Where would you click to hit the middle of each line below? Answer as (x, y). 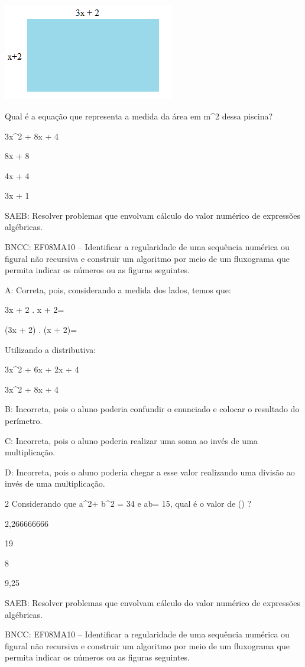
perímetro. (24, 421)
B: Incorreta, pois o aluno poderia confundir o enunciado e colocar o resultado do (152, 409)
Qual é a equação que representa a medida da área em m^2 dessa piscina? (139, 116)
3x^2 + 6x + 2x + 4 (42, 369)
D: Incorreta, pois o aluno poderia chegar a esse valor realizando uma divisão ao (150, 472)
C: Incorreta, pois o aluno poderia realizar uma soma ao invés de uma (131, 440)
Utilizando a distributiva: (51, 349)
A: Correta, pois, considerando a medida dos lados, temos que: (118, 289)
